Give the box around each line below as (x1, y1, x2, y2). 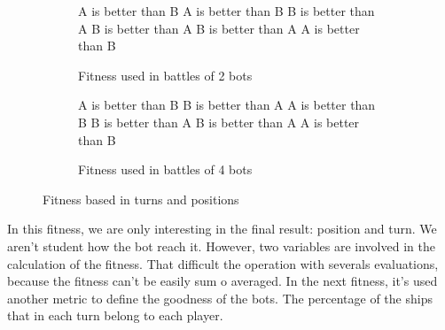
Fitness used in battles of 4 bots (78, 160, 253, 179)
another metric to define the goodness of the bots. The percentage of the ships (7, 288, 433, 307)
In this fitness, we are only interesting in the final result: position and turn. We (7, 219, 437, 238)
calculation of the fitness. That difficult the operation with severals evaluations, (7, 254, 439, 272)
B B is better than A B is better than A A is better (78, 112, 360, 131)
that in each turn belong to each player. (7, 306, 223, 325)
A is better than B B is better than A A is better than (78, 96, 376, 114)
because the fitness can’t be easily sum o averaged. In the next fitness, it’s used (7, 272, 438, 290)
